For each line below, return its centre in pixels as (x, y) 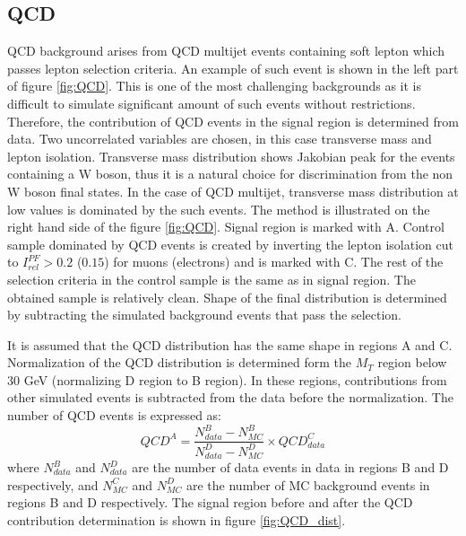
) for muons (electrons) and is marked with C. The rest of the (274, 262)
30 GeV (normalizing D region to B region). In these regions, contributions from (227, 379)
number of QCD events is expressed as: (115, 415)
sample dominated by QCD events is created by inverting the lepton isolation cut (230, 244)
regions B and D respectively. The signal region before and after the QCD (210, 502)
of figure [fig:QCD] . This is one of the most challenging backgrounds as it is (214, 86)
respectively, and (53, 484)
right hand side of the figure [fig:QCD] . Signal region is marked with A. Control (226, 227)
